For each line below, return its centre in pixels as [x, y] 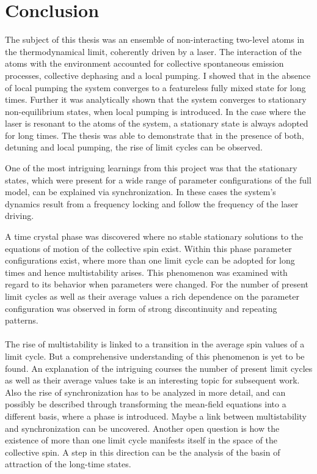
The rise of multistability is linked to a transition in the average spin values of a [155, 344]
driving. [20, 216]
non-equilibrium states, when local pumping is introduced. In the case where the [155, 111]
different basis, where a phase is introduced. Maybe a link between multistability [156, 416]
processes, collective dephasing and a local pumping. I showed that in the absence [158, 75]
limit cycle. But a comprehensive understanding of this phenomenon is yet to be [155, 356]
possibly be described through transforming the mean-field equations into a [146, 404]
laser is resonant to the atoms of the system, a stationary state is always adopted [157, 123]
